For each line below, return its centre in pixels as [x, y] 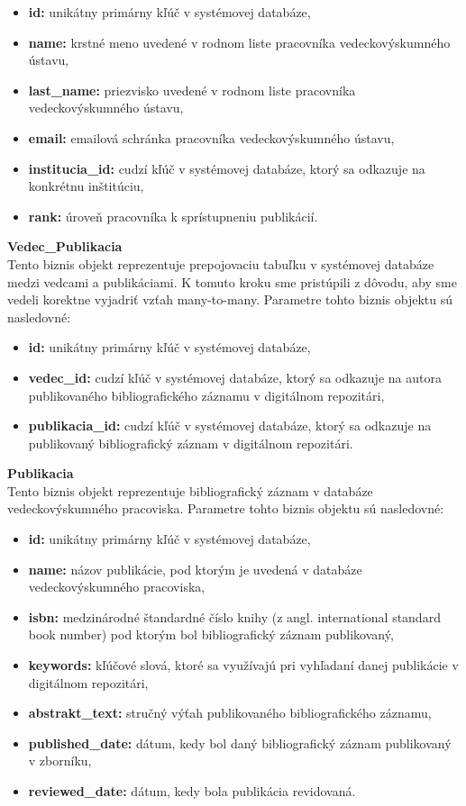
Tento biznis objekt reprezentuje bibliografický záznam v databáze [190, 490]
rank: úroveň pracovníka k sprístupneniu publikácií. [173, 216]
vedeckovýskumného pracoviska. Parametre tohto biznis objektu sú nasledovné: [226, 508]
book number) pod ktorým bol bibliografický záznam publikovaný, [211, 634]
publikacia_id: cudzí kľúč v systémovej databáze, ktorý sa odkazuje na [230, 426]
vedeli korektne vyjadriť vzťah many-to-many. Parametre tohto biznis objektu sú [230, 299]
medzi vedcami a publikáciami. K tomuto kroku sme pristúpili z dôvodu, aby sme [232, 281]
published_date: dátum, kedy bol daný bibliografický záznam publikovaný [240, 743]
